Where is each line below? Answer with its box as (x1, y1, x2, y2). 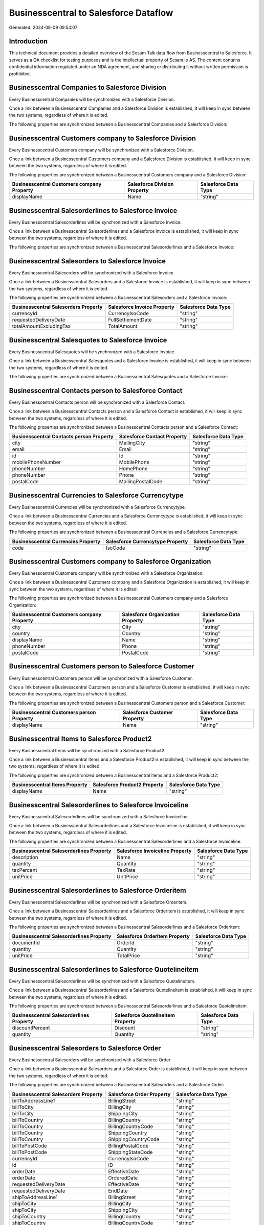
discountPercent (12, 1025, 50, 1031)
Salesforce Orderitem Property (116, 933, 190, 940)
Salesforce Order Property (108, 1091, 171, 1098)
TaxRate (116, 867, 135, 874)
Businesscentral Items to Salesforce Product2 (9, 735, 152, 743)
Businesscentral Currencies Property (12, 538, 101, 545)
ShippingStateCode (108, 1149, 153, 1155)
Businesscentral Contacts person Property (12, 433, 114, 440)
